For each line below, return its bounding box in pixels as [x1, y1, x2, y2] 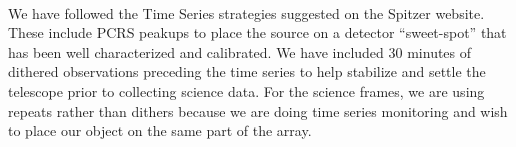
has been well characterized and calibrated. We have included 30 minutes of [8, 41, 472, 62]
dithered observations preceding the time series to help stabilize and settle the [8, 61, 486, 82]
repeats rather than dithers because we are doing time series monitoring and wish [8, 100, 508, 121]
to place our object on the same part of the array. [8, 120, 312, 141]
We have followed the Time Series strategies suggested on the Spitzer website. [8, 2, 485, 23]
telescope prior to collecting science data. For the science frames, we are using [8, 80, 485, 101]
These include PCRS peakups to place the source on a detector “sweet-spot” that [8, 22, 507, 43]
